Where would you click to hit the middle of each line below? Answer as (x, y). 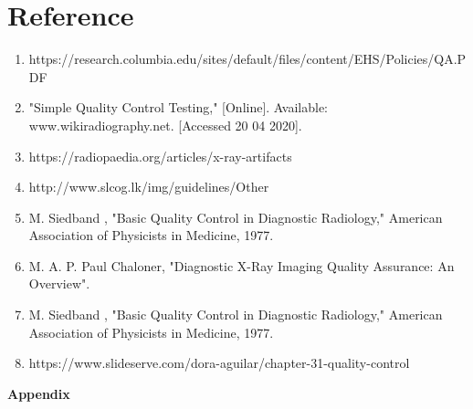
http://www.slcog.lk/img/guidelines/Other (149, 187)
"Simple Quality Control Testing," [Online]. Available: (178, 107)
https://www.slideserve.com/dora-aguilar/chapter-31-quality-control (219, 363)
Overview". (59, 283)
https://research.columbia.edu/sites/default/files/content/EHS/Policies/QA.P (247, 59)
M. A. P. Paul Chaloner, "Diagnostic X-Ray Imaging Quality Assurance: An (242, 265)
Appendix (39, 393)
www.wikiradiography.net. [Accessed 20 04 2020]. (165, 125)
